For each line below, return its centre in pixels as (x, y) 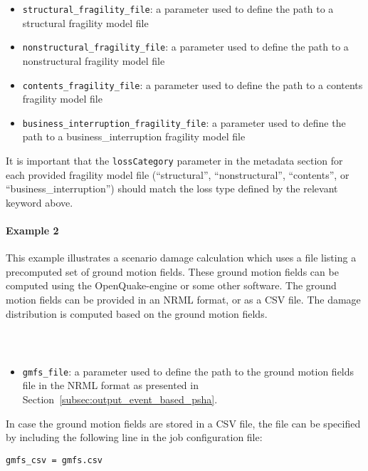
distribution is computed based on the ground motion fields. (137, 313)
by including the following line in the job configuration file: (134, 437)
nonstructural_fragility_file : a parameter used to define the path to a (185, 47)
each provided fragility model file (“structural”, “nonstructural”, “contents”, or (178, 174)
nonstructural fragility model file (94, 60)
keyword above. (40, 202)
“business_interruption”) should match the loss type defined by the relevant (172, 188)
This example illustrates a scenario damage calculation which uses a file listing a (181, 258)
